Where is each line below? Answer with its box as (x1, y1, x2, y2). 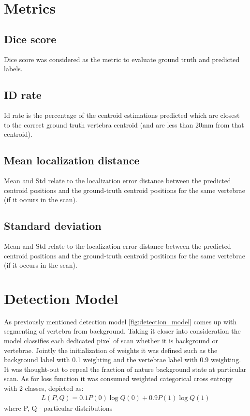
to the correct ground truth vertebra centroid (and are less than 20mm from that (4, 119, 244, 129)
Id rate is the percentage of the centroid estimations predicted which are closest (4, 110, 240, 120)
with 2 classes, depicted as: (4, 383, 84, 393)
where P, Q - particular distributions (4, 402, 113, 413)
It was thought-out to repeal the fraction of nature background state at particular (4, 364, 247, 374)
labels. (4, 64, 23, 74)
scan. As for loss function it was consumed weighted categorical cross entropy (4, 373, 233, 384)
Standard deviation (4, 218, 102, 233)
